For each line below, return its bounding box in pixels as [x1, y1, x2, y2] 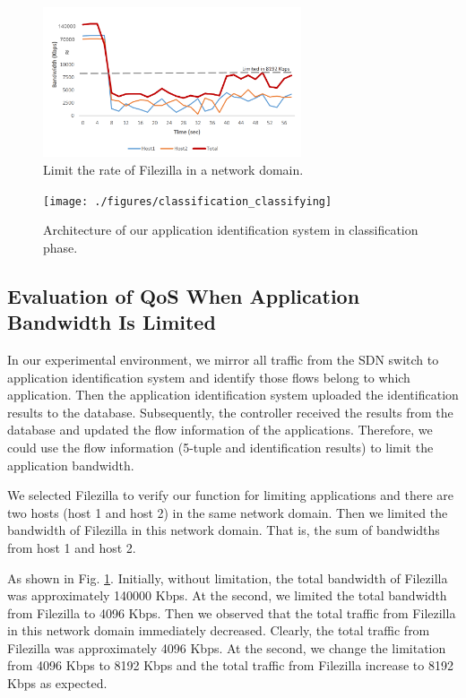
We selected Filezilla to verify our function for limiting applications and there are [7, 486, 453, 504]
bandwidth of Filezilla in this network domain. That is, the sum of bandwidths [7, 521, 440, 539]
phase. [43, 237, 78, 256]
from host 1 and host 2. [7, 538, 136, 556]
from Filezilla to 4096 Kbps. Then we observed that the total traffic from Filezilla [7, 603, 456, 622]
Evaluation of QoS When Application [7, 281, 360, 309]
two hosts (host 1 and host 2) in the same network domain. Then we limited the [7, 503, 448, 521]
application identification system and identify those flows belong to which [7, 367, 410, 386]
